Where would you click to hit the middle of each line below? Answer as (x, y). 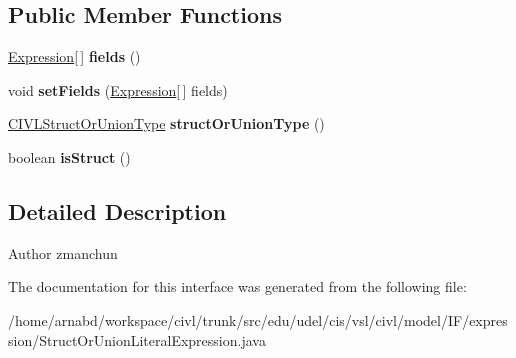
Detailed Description (117, 210)
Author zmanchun (63, 252)
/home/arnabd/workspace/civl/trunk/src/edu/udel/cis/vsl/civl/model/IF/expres (258, 319)
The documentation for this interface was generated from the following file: (237, 286)
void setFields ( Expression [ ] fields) (118, 89)
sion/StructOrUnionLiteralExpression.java (137, 339)
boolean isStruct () (69, 156)
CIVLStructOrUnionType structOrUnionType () (166, 123)
